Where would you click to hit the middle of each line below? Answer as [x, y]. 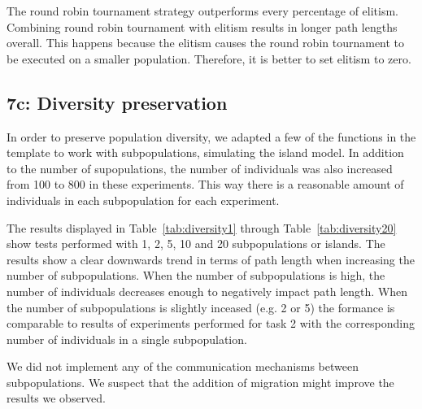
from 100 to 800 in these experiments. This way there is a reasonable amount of [205, 184]
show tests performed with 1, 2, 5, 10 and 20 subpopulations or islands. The [196, 244]
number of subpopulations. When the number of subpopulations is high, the [196, 275]
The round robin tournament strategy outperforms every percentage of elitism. [203, 11]
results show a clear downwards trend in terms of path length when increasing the [211, 259]
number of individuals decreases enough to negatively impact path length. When [207, 291]
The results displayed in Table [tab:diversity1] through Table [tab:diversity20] [202, 227]
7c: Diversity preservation [117, 102]
